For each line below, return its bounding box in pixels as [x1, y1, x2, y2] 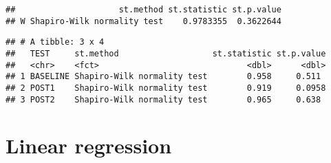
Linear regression [6, 131, 172, 160]
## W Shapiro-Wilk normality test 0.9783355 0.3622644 [6, 16, 281, 26]
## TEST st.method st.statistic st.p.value [6, 48, 326, 58]
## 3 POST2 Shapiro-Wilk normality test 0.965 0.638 [6, 94, 321, 105]
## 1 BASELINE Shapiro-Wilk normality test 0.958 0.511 [6, 72, 321, 82]
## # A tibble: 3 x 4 [6, 37, 105, 47]
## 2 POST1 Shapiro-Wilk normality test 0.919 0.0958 [6, 83, 326, 93]
